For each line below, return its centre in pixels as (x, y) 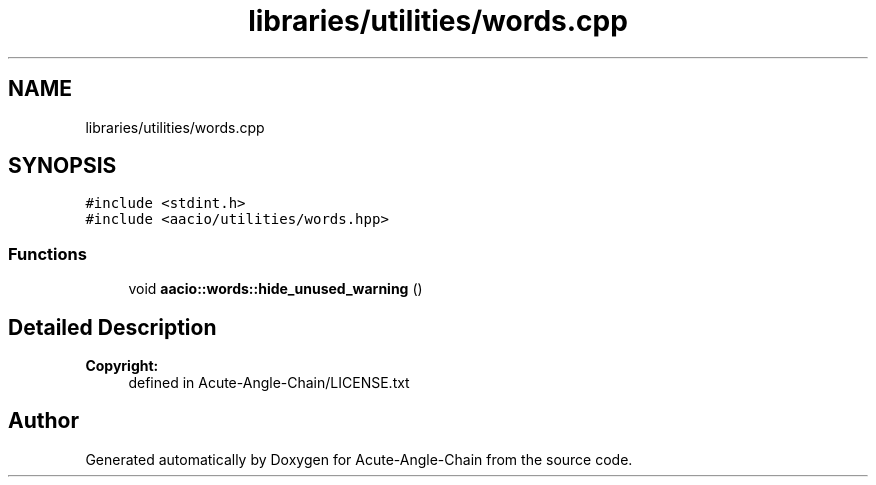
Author (43, 421)
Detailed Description (112, 327)
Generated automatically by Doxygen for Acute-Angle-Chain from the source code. (359, 459)
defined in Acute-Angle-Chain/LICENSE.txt (269, 383)
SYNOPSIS (62, 166)
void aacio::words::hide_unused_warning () (275, 289)
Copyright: (122, 366)
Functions (47, 253)
